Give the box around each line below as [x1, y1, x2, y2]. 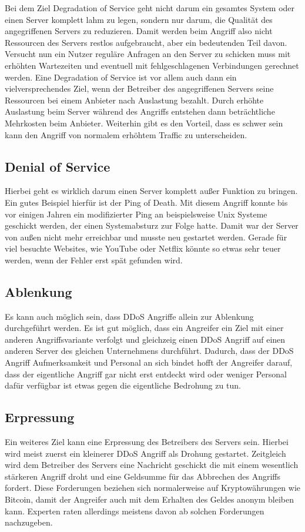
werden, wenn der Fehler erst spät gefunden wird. [5, 253, 183, 266]
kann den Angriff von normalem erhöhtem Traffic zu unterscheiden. [5, 128, 247, 140]
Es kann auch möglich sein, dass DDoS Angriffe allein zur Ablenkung [5, 310, 254, 322]
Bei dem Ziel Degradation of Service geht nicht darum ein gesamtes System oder [5, 2, 295, 14]
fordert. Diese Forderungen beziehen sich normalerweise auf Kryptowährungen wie [5, 481, 301, 494]
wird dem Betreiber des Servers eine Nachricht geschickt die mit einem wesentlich [5, 459, 299, 471]
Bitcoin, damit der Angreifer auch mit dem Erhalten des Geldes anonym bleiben [5, 493, 294, 506]
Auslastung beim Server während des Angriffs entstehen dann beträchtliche [5, 105, 275, 118]
